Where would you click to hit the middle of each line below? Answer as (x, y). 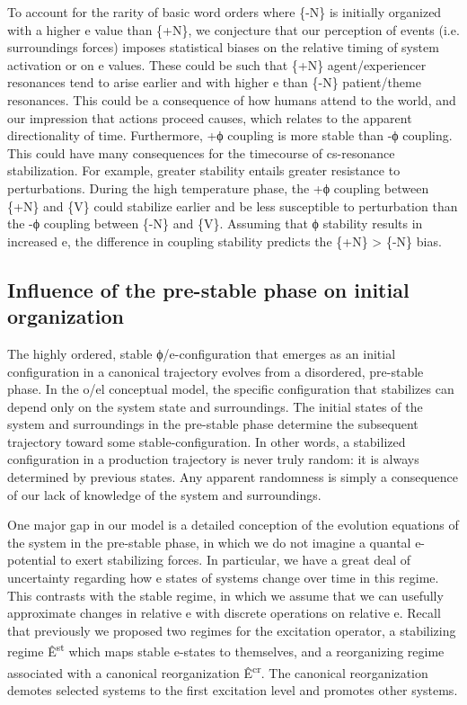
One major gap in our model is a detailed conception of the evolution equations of (233, 525)
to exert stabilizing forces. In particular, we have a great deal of (236, 560)
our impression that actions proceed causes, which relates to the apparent (210, 117)
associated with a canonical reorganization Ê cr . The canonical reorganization (218, 671)
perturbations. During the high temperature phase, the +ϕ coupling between (218, 187)
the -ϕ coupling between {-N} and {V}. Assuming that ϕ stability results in (215, 223)
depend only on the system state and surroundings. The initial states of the (215, 406)
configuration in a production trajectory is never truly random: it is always (213, 459)
